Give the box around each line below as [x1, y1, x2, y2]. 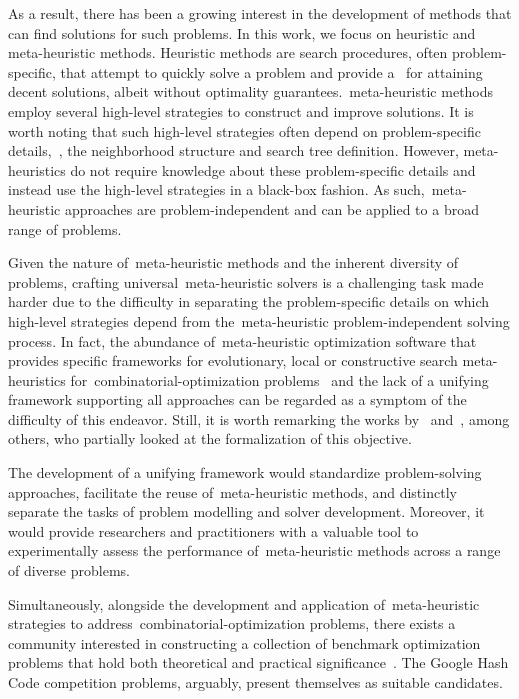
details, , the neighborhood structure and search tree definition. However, [8, 140, 459, 161]
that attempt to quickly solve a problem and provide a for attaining [60, 61, 483, 82]
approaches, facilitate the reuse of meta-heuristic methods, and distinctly [8, 481, 457, 502]
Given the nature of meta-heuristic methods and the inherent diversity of [8, 252, 459, 273]
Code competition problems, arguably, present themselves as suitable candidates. [8, 672, 503, 692]
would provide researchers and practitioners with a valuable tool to [8, 520, 419, 541]
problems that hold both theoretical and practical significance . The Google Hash [8, 652, 509, 673]
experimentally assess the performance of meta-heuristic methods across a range [8, 540, 501, 561]
